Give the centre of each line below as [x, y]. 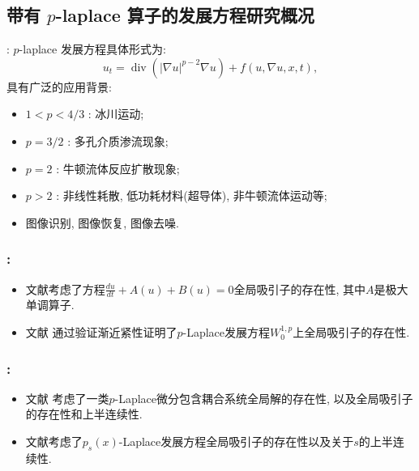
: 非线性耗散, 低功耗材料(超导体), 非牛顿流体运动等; [192, 195]
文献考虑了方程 [65, 289]
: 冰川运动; [116, 114]
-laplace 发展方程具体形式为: [92, 49]
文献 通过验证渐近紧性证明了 [101, 332]
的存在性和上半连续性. [84, 414]
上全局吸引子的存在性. [351, 332]
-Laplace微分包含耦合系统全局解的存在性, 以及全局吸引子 [264, 398]
